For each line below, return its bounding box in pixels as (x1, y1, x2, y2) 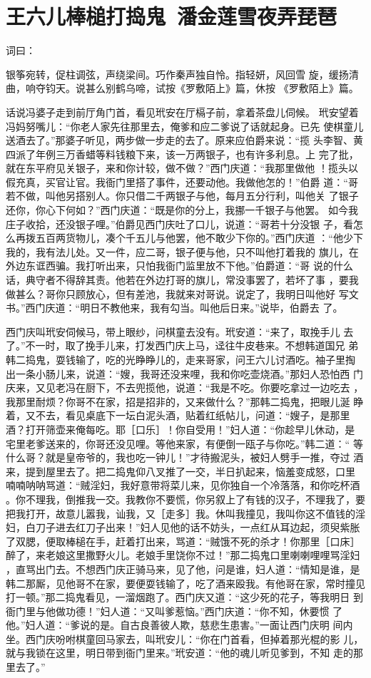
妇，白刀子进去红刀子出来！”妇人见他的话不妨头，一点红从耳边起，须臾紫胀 (6, 520, 360, 535)
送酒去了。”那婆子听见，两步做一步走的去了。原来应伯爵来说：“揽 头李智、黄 (6, 133, 363, 148)
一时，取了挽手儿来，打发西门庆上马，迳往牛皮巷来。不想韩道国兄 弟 (35, 338, 359, 353)
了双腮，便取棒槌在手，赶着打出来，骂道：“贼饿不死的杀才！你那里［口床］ (6, 533, 360, 548)
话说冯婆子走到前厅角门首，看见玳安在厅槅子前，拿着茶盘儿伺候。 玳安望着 (6, 104, 359, 119)
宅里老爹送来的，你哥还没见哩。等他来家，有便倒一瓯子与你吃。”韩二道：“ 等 (6, 436, 363, 451)
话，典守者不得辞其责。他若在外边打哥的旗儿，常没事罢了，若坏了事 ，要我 (6, 272, 359, 287)
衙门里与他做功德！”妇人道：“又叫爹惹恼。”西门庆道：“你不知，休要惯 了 (6, 603, 343, 618)
